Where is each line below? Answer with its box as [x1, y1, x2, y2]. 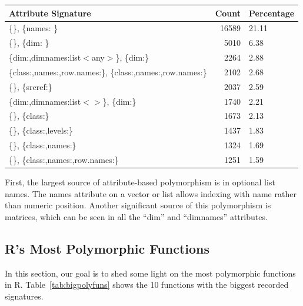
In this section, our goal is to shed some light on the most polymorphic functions [5, 267, 296, 279]
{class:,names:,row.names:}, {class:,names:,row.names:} [9, 65, 207, 78]
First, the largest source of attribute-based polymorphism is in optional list [5, 176, 275, 188]
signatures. [5, 290, 44, 302]
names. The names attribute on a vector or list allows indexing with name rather [5, 187, 297, 199]
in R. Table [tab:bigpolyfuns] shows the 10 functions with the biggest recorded [5, 278, 289, 291]
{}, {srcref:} [9, 80, 52, 92]
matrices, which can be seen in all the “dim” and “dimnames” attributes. [5, 210, 268, 222]
